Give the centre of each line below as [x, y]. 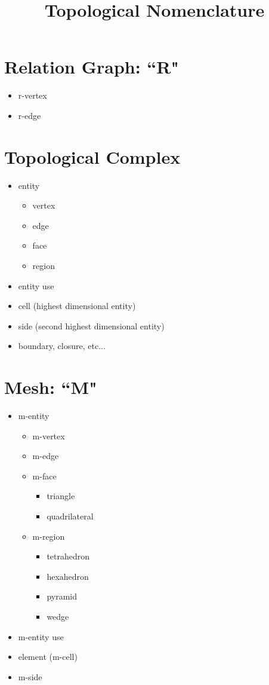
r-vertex [33, 95]
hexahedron [68, 576]
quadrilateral [70, 516]
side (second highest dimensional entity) [91, 325]
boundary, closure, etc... [62, 346]
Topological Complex [92, 156]
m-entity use [41, 636]
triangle [61, 496]
